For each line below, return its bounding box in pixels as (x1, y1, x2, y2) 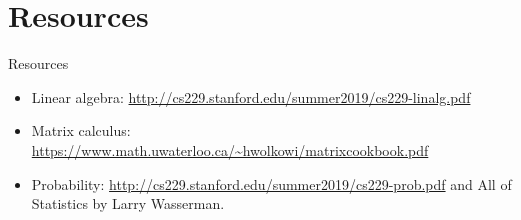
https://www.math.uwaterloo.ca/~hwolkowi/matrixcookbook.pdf (31, 139, 429, 160)
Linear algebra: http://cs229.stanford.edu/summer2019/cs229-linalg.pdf (31, 86, 471, 107)
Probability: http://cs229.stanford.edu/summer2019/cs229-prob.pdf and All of (31, 173, 512, 194)
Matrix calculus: (31, 120, 131, 141)
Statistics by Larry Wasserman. (31, 193, 225, 214)
